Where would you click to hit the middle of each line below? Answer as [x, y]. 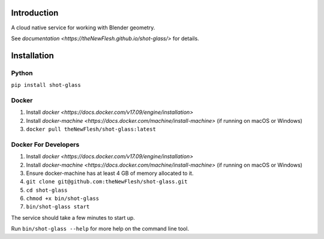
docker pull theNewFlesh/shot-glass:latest [91, 129]
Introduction [35, 13]
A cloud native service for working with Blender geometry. [83, 28]
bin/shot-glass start [58, 207]
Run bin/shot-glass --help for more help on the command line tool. [100, 229]
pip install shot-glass [46, 85]
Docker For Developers [45, 144]
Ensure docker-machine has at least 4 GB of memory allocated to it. [110, 173]
